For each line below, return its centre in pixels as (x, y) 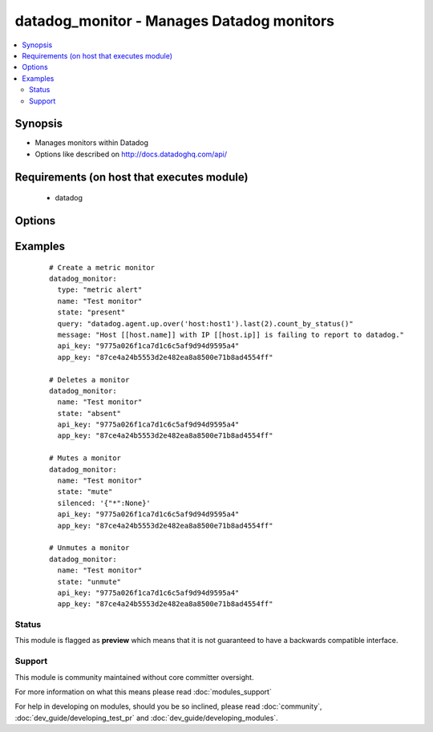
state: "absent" (89, 413)
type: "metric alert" (100, 290)
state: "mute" (85, 492)
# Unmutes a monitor (89, 548)
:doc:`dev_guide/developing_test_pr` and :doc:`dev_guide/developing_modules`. (146, 718)
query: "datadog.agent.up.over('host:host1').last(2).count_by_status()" (205, 324)
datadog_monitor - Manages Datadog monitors (174, 21)
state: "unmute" (89, 582)
